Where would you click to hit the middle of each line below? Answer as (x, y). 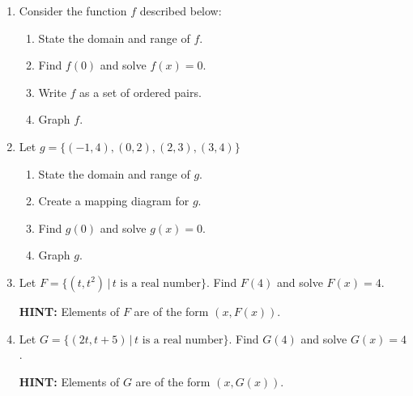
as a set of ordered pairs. (141, 92)
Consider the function (73, 11)
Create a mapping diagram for (114, 201)
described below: (181, 11)
